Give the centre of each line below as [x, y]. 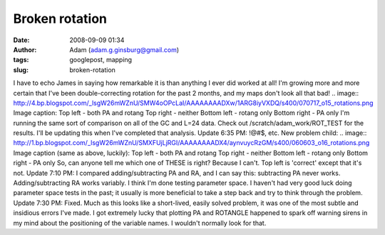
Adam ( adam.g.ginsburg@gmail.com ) [124, 49]
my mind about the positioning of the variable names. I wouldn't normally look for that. [140, 223]
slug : [21, 70]
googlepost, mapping [101, 60]
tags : [21, 60]
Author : [25, 49]
